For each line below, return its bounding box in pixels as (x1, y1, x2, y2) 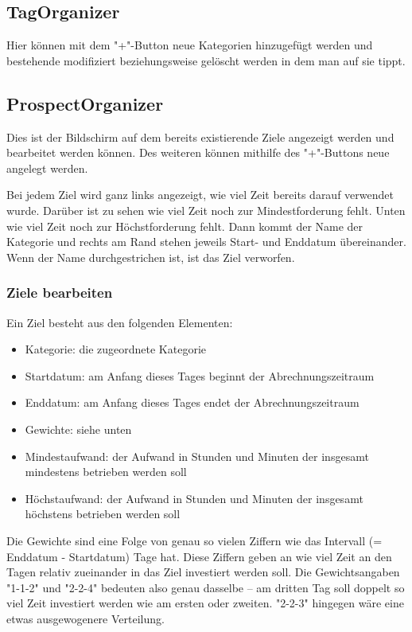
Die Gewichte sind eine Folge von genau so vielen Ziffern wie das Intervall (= (6, 532, 383, 548)
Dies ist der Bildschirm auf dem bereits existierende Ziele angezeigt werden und (6, 128, 395, 145)
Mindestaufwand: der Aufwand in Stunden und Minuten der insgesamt (25, 447, 369, 464)
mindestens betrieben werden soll (25, 463, 187, 480)
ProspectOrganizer (6, 91, 164, 115)
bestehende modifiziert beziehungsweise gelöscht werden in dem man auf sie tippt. (6, 52, 406, 68)
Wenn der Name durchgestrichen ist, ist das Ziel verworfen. (6, 248, 295, 265)
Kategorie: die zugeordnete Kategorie (25, 341, 207, 357)
